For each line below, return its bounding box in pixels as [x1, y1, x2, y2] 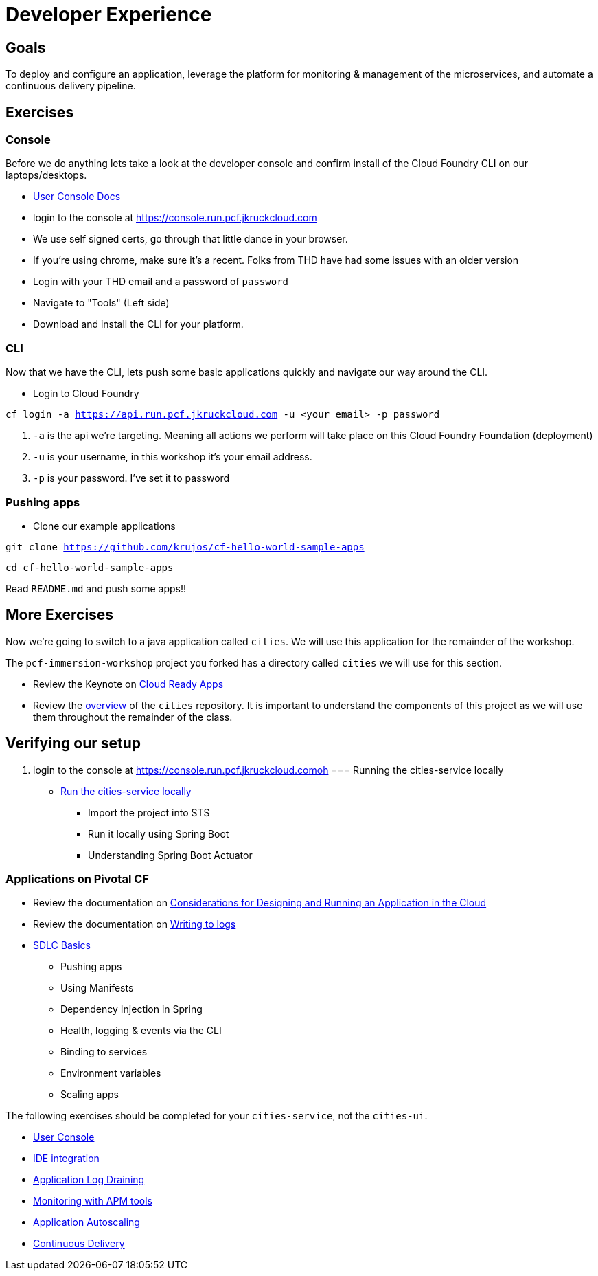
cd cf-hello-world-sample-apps [5, 561, 174, 573]
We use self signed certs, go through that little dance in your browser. [33, 233, 348, 245]
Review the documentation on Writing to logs [33, 918, 236, 930]
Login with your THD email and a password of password [33, 276, 288, 288]
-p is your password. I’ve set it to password [33, 472, 230, 484]
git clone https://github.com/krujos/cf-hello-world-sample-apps [5, 541, 365, 552]
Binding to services [60, 1046, 148, 1058]
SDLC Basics [33, 939, 91, 952]
